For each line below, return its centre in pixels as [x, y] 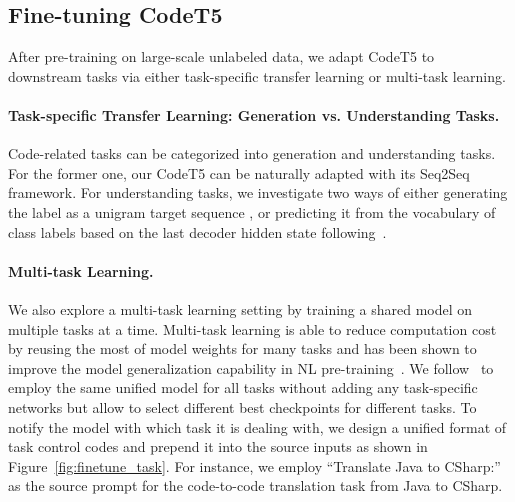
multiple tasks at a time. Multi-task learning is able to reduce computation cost [252, 328]
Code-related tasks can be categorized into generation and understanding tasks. [252, 153]
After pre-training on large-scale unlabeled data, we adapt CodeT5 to [221, 56]
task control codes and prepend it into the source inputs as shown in [218, 446]
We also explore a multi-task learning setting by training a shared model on [240, 308]
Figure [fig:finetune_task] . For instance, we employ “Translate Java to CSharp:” [254, 465]
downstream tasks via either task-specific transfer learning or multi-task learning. [257, 75]
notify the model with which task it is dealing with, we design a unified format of [257, 426]
